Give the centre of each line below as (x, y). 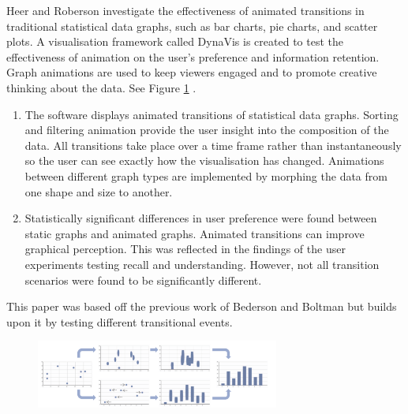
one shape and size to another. (99, 191)
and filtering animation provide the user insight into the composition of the (207, 130)
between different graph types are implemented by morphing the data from (206, 175)
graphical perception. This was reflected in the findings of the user (185, 249)
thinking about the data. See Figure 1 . (101, 87)
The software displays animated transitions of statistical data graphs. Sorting (211, 114)
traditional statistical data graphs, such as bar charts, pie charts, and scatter (192, 26)
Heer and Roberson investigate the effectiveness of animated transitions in (185, 10)
